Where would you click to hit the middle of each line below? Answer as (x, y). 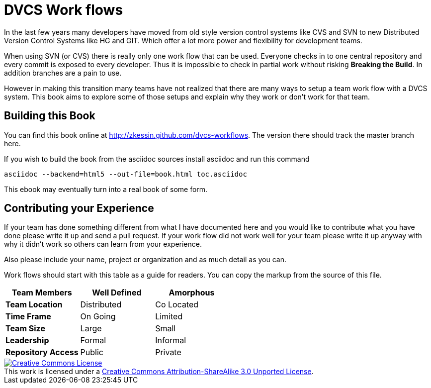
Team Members (42, 293)
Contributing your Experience (79, 208)
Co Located (177, 305)
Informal (171, 340)
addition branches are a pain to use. (63, 73)
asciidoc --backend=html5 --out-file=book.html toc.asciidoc (126, 174)
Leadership (27, 340)
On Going (98, 317)
